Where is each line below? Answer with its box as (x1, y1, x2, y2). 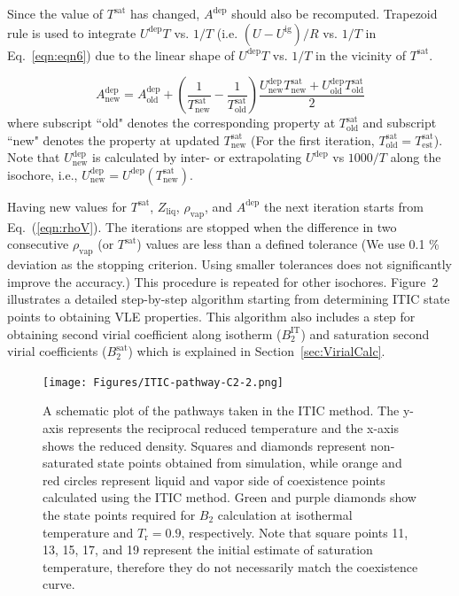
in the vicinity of (315, 45, 406, 64)
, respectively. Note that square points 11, (181, 522, 408, 541)
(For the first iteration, (251, 130, 375, 149)
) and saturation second (300, 324, 430, 343)
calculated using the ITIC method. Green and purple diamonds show (43, 488, 416, 507)
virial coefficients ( (7, 342, 107, 360)
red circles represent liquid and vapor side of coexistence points (43, 470, 385, 489)
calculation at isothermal (217, 505, 353, 523)
